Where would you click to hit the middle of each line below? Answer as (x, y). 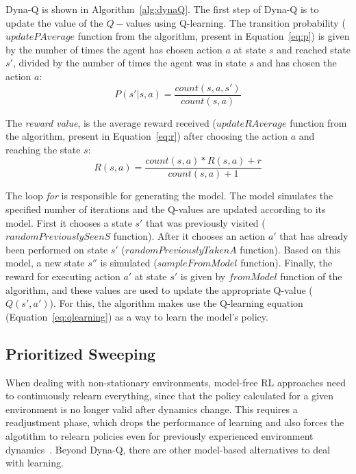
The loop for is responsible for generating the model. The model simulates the (169, 196)
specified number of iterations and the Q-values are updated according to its (166, 209)
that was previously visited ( (206, 222)
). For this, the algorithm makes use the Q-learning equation (176, 303)
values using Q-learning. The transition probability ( (236, 22)
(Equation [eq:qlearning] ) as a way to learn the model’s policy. (137, 316)
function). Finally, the (287, 263)
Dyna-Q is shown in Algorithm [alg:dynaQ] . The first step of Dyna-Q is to (162, 9)
